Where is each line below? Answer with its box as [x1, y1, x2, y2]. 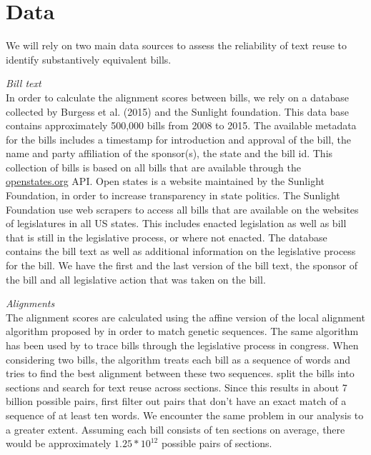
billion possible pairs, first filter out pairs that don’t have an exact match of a [6, 394, 347, 409]
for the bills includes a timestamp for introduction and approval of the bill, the [6, 131, 352, 146]
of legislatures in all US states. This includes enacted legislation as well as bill [6, 216, 347, 231]
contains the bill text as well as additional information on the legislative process [6, 244, 356, 259]
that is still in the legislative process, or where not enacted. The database [6, 229, 327, 244]
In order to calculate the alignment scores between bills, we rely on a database [6, 89, 349, 104]
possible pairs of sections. [161, 436, 272, 451]
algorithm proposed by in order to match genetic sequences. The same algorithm [6, 324, 359, 339]
